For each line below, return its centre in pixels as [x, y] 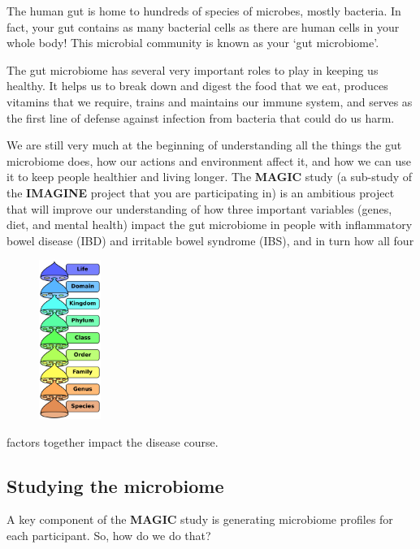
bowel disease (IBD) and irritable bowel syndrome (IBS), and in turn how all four [210, 240]
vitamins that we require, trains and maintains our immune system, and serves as [210, 101]
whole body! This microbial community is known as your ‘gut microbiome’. [193, 43]
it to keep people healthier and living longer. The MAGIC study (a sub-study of [210, 177]
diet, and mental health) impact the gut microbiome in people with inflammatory [210, 225]
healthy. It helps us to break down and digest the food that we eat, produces [197, 86]
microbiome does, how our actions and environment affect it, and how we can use [209, 160]
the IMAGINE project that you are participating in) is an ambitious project [201, 192]
